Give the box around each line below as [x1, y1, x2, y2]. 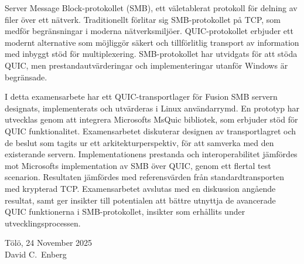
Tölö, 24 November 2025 [5, 236, 93, 249]
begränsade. [5, 70, 47, 83]
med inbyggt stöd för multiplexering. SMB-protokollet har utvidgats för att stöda [5, 48, 298, 60]
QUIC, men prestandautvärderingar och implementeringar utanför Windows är [5, 59, 288, 71]
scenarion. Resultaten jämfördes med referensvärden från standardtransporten [5, 171, 285, 183]
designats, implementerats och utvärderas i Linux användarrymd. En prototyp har [5, 101, 300, 114]
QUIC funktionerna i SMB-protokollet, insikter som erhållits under [5, 205, 245, 218]
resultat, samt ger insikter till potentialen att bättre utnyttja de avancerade [5, 194, 276, 206]
